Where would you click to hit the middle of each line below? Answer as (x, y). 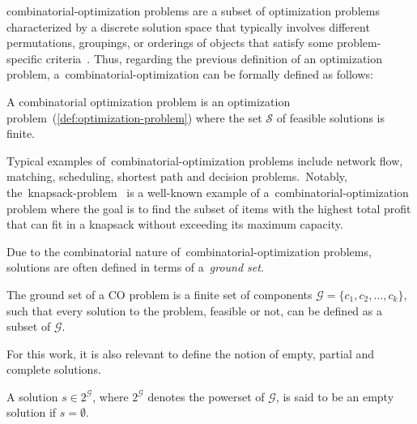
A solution (32, 396)
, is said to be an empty (335, 396)
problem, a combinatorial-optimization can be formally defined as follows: (190, 74)
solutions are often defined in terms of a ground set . (135, 267)
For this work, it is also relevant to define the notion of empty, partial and (191, 353)
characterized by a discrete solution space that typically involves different (188, 26)
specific (25, 58)
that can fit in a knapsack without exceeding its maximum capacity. (175, 224)
